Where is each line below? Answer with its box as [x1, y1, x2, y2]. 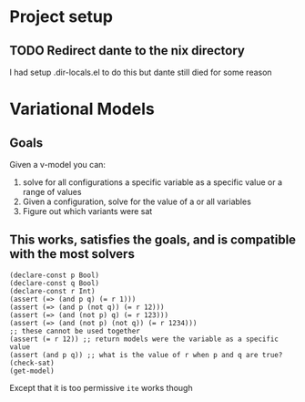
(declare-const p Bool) [9, 271, 100, 280]
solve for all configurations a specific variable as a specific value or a [22, 177, 282, 188]
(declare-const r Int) [9, 286, 96, 295]
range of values [22, 187, 82, 197]
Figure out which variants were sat [22, 206, 153, 216]
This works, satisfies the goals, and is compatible [9, 232, 297, 248]
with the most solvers [9, 246, 135, 262]
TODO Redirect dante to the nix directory [9, 43, 246, 58]
